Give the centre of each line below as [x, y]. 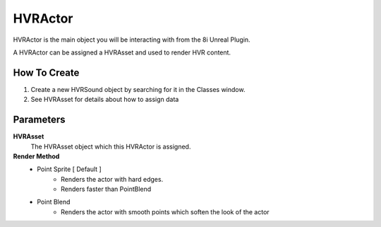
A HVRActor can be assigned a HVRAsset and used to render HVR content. [122, 52]
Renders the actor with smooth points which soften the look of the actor [165, 211]
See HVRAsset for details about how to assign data [105, 100]
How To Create [46, 72]
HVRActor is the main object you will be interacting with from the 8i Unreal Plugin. [132, 40]
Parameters [39, 120]
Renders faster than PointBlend [106, 189]
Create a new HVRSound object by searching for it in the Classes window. [138, 89]
